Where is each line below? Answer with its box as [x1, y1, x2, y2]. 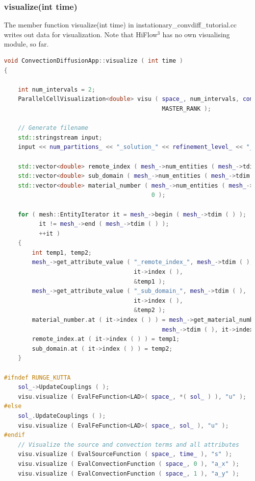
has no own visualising [162, 29, 230, 39]
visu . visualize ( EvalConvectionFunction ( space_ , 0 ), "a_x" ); [18, 460, 239, 467]
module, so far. [4, 39, 49, 49]
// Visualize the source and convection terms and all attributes [18, 441, 239, 448]
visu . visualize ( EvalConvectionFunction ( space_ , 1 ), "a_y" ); [18, 470, 239, 477]
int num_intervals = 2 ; [18, 86, 96, 93]
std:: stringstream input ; [18, 134, 102, 141]
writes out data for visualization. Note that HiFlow [4, 29, 158, 39]
